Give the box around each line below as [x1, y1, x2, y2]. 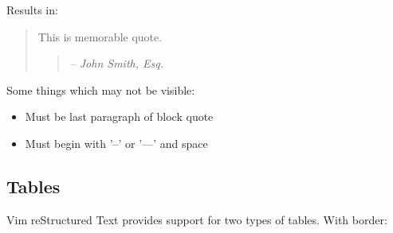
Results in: [6, 2, 58, 17]
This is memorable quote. [37, 28, 163, 45]
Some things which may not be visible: [6, 81, 195, 98]
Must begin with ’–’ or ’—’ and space [25, 134, 208, 151]
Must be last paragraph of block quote [25, 108, 214, 125]
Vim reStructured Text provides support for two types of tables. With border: [6, 211, 387, 227]
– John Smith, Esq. [69, 55, 163, 72]
